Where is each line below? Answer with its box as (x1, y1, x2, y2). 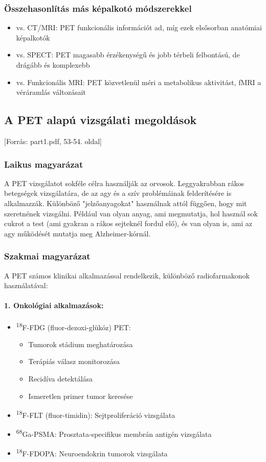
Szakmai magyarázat (4, 250, 91, 263)
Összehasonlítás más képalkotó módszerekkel (4, 2, 192, 14)
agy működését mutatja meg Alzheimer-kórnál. (4, 228, 151, 238)
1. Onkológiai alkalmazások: (4, 300, 104, 311)
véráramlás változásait (16, 87, 86, 97)
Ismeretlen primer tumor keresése (28, 390, 133, 401)
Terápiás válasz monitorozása (28, 356, 120, 367)
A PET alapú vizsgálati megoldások (4, 112, 197, 128)
